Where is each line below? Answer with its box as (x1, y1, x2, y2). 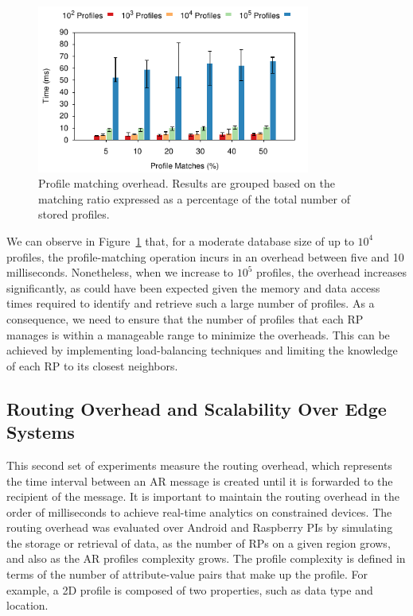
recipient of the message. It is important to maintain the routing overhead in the (6, 488, 399, 505)
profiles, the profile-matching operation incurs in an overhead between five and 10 (6, 248, 404, 265)
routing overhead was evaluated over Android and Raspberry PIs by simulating (6, 519, 393, 536)
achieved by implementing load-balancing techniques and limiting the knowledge (6, 342, 398, 358)
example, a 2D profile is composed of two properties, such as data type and (6, 581, 373, 598)
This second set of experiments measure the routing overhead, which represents (6, 456, 392, 473)
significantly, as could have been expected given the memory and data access (6, 279, 380, 296)
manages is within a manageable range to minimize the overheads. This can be (6, 326, 390, 343)
